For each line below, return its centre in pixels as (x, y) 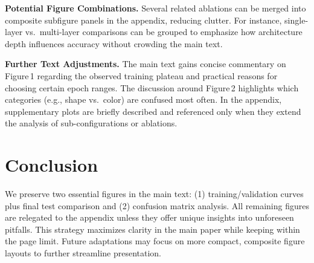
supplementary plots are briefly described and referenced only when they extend (153, 111)
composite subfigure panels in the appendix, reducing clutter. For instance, (143, 20)
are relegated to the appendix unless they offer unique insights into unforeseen (149, 217)
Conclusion (52, 165)
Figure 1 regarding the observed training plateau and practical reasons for (141, 75)
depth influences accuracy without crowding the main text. (114, 43)
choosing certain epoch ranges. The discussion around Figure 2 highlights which (152, 87)
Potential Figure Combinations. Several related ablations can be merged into (155, 8)
